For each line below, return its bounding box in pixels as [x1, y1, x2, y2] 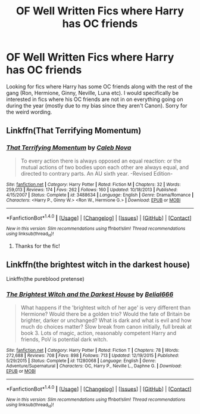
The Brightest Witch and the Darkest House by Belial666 [6, 290, 174, 299]
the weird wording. [6, 108, 52, 115]
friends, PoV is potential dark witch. [20, 336, 108, 343]
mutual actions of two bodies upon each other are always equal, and [20, 163, 189, 171]
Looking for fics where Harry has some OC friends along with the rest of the [6, 82, 193, 90]
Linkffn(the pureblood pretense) [6, 275, 85, 283]
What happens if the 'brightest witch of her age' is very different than [20, 303, 191, 311]
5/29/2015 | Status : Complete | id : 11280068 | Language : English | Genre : [6, 357, 157, 364]
